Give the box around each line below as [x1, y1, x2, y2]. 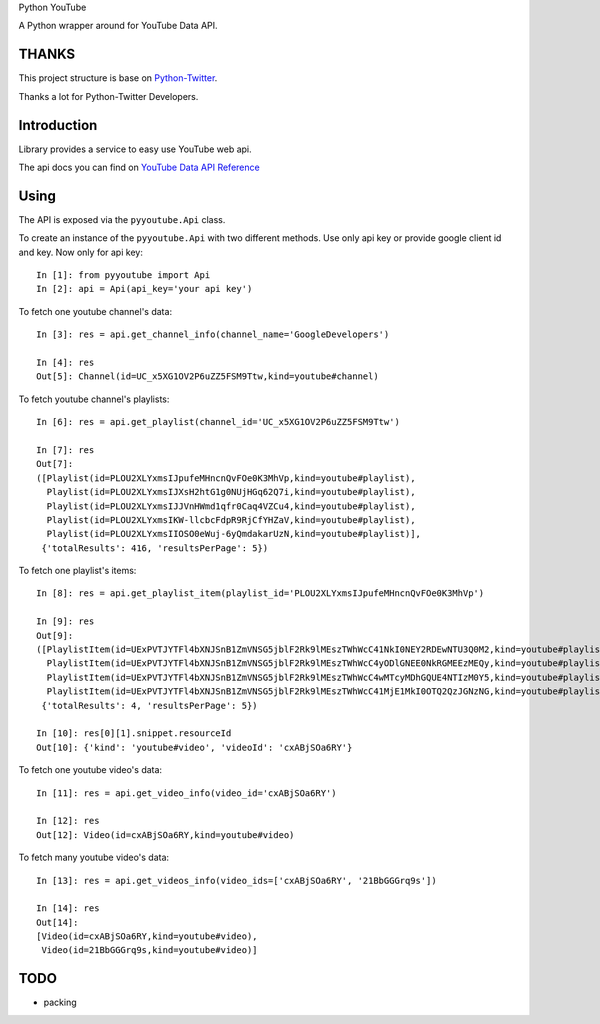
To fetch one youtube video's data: [18, 764, 163, 776]
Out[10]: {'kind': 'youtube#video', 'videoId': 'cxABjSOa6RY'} [36, 741, 353, 753]
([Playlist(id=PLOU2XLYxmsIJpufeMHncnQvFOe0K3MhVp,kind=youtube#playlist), [36, 472, 416, 484]
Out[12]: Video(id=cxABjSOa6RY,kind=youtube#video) [36, 829, 295, 840]
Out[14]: [36, 916, 79, 928]
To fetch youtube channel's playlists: [18, 393, 170, 405]
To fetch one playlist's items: [18, 565, 137, 577]
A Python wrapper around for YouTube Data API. [18, 20, 219, 32]
